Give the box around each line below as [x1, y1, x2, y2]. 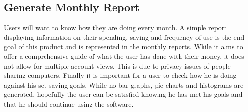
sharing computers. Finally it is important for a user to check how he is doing [4, 70, 237, 80]
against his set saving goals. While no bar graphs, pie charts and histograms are [4, 79, 244, 90]
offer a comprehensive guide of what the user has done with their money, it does [4, 51, 244, 61]
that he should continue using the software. [4, 98, 134, 109]
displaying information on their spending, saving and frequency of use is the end [4, 32, 245, 42]
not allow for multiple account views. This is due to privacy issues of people [4, 60, 231, 71]
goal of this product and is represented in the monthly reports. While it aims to [4, 41, 243, 52]
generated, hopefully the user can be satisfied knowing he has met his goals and [4, 89, 243, 99]
